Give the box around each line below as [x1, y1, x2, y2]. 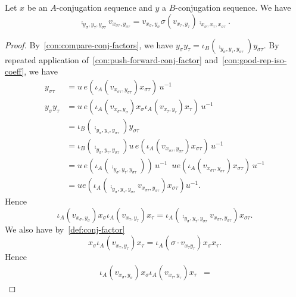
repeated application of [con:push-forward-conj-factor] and [5, 53, 219, 66]
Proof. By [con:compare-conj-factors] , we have [5, 38, 173, 51]
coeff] [5, 65, 24, 78]
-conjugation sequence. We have [175, 1, 291, 13]
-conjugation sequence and [56, 1, 152, 13]
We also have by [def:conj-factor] [5, 222, 125, 235]
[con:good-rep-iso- [222, 53, 287, 66]
